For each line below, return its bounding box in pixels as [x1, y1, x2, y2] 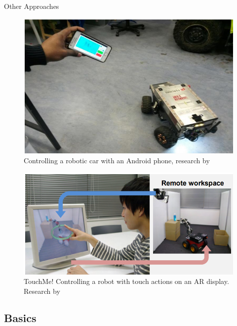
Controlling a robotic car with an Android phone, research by [24, 155, 210, 165]
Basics [4, 310, 37, 325]
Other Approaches [4, 1, 59, 11]
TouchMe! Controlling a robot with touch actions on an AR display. [24, 276, 229, 286]
